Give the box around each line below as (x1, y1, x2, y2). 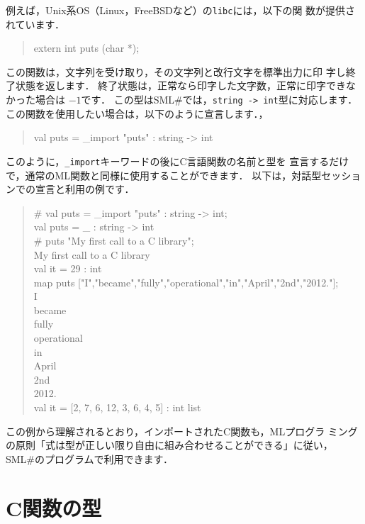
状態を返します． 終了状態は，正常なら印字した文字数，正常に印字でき (15, 78, 347, 93)
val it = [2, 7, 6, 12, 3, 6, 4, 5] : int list (33, 400, 201, 415)
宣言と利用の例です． (35, 182, 135, 196)
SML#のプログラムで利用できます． (6, 451, 174, 466)
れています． (6, 16, 65, 31)
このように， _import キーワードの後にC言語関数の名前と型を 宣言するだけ (6, 153, 349, 168)
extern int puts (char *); (33, 40, 140, 55)
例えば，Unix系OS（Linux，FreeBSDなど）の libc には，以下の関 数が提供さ (6, 3, 356, 17)
